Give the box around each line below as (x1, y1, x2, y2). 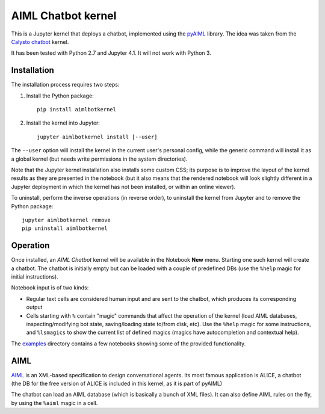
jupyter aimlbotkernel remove (22, 217, 111, 223)
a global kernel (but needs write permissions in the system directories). (11, 155, 188, 162)
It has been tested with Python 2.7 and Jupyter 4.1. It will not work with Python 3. (11, 49, 212, 57)
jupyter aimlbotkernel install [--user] (37, 133, 158, 140)
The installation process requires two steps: (11, 81, 120, 88)
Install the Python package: (26, 92, 94, 99)
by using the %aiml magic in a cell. (11, 399, 98, 406)
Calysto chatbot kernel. (11, 38, 69, 45)
